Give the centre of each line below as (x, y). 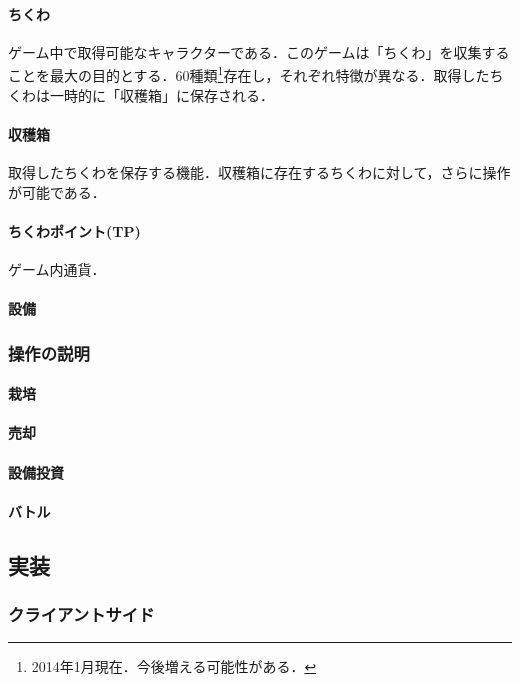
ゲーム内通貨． (57, 269)
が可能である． (57, 191)
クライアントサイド (81, 614)
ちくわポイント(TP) (74, 230)
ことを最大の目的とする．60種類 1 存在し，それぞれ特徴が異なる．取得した (249, 74)
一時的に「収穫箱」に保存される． (161, 94)
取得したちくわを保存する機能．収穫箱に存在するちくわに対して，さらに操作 (259, 172)
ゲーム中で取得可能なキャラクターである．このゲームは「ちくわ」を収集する (259, 51)
